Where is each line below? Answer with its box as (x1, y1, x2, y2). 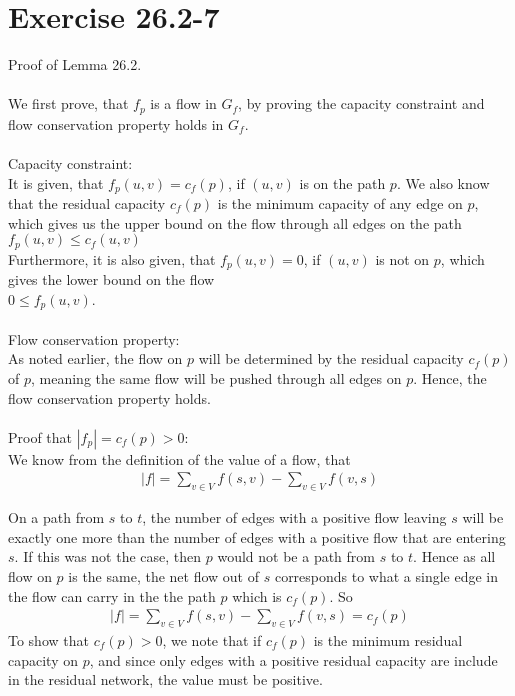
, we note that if (162, 629, 262, 650)
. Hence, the (413, 367, 487, 388)
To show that (8, 629, 89, 650)
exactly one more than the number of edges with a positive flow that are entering (8, 526, 506, 547)
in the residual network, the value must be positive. (8, 669, 323, 690)
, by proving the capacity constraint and (238, 93, 485, 114)
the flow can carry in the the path (8, 585, 216, 606)
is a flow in (150, 93, 217, 114)
